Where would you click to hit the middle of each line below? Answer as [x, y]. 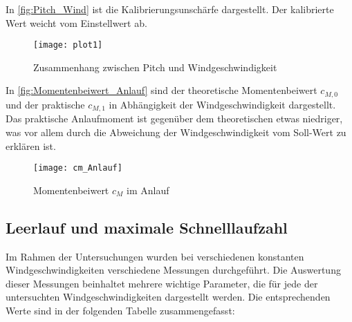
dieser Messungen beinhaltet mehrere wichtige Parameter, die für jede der [162, 283]
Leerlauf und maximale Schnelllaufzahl [147, 227]
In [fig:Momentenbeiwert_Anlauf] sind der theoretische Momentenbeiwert [161, 90]
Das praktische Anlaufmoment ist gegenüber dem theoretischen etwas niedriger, [174, 119]
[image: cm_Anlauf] [78, 168]
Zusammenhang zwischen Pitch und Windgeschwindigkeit [155, 67]
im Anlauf [148, 190]
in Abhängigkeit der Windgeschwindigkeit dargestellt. [222, 104]
